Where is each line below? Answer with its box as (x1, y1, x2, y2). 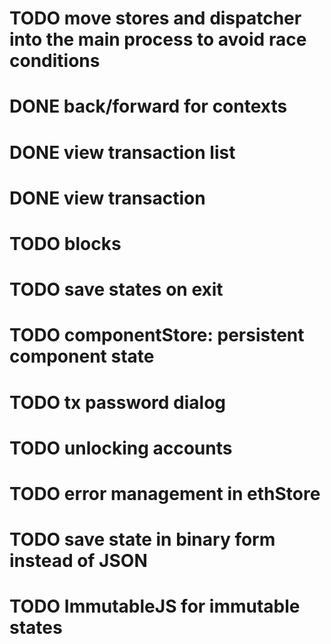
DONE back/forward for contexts (9, 95, 288, 118)
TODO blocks (9, 232, 122, 255)
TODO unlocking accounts (9, 437, 233, 459)
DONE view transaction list (9, 141, 236, 164)
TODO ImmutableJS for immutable (9, 595, 301, 618)
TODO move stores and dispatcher (9, 7, 302, 30)
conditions (9, 50, 101, 72)
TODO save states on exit (9, 278, 224, 301)
